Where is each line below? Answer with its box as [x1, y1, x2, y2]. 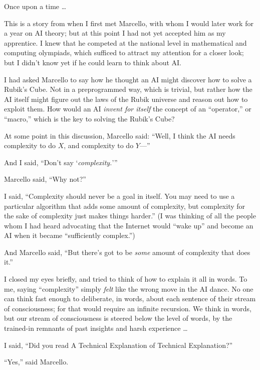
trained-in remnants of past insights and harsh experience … [4, 323, 188, 333]
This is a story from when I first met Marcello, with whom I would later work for [4, 18, 253, 28]
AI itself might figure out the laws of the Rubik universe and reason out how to [4, 93, 248, 104]
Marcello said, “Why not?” [4, 174, 86, 184]
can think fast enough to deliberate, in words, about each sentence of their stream [4, 293, 256, 304]
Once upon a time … [4, 1, 67, 11]
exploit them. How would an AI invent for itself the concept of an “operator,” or [4, 103, 251, 114]
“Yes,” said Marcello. [4, 356, 69, 367]
